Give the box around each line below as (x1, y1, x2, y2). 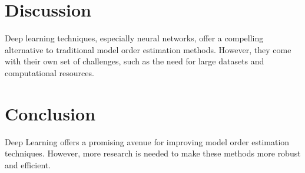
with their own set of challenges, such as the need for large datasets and (5, 55, 264, 67)
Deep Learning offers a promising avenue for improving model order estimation (5, 135, 290, 148)
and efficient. (5, 158, 51, 171)
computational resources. (5, 66, 94, 79)
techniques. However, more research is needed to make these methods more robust (5, 147, 301, 159)
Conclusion (5, 101, 96, 125)
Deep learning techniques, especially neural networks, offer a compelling (5, 32, 264, 44)
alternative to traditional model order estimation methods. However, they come (5, 43, 291, 56)
